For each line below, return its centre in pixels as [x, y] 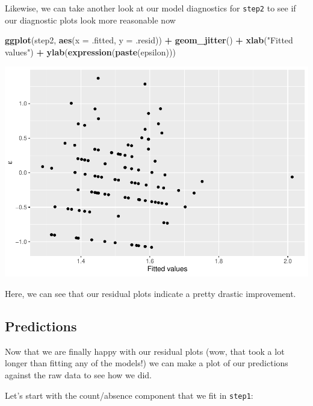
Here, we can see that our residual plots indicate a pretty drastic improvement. [150, 293]
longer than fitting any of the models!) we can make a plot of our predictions [147, 363]
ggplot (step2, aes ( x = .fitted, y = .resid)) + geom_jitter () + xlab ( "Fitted [149, 40]
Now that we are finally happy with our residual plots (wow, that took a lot [145, 351]
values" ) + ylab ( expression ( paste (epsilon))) [90, 52]
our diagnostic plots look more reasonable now [90, 20]
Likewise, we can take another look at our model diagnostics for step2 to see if [150, 8]
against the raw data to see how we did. [78, 374]
